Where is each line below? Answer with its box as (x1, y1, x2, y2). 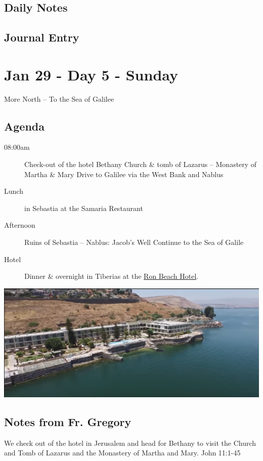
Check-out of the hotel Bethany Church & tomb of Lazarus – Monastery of (24, 159, 257, 170)
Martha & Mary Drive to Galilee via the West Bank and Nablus (24, 169, 224, 179)
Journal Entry (4, 29, 79, 45)
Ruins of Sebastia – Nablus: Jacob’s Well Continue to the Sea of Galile (24, 237, 244, 247)
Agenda (4, 118, 45, 134)
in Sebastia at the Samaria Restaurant (24, 202, 143, 213)
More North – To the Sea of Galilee (4, 93, 114, 104)
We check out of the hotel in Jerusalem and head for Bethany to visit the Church (4, 437, 256, 448)
